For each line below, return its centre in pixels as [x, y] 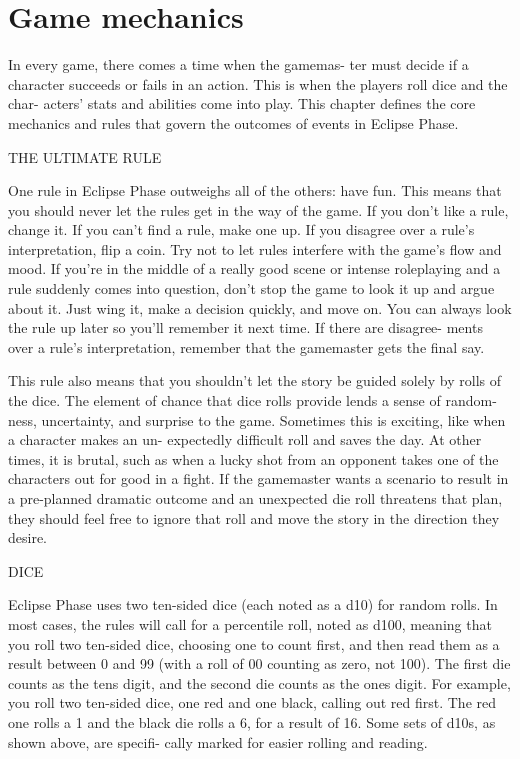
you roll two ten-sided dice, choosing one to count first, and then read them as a [254, 643]
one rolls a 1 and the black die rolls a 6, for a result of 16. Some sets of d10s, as [252, 721]
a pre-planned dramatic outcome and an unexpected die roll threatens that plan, [255, 498]
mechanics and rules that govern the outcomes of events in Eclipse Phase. [233, 122]
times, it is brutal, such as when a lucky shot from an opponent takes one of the [253, 458]
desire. [28, 537]
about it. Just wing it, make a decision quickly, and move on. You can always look [260, 307]
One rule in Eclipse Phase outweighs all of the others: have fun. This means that [255, 190]
